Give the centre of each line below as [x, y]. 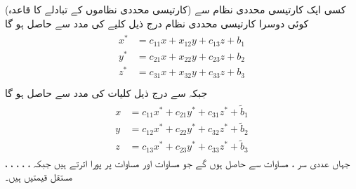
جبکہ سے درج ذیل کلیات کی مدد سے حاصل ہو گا [106, 92]
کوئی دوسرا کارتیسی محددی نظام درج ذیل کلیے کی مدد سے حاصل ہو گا [157, 23]
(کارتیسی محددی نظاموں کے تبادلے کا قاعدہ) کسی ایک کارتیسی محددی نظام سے [176, 9]
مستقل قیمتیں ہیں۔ [39, 177]
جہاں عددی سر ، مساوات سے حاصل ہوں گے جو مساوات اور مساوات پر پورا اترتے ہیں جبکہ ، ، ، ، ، [178, 163]
